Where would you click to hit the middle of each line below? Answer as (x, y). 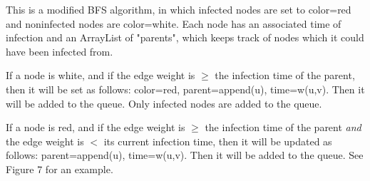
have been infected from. (60, 51)
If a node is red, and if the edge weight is (96, 127)
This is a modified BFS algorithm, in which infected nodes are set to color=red (179, 9)
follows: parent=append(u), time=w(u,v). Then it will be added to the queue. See (185, 155)
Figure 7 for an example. (60, 169)
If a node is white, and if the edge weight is (101, 75)
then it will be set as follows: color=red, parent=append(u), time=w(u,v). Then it (185, 89)
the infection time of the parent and (283, 127)
